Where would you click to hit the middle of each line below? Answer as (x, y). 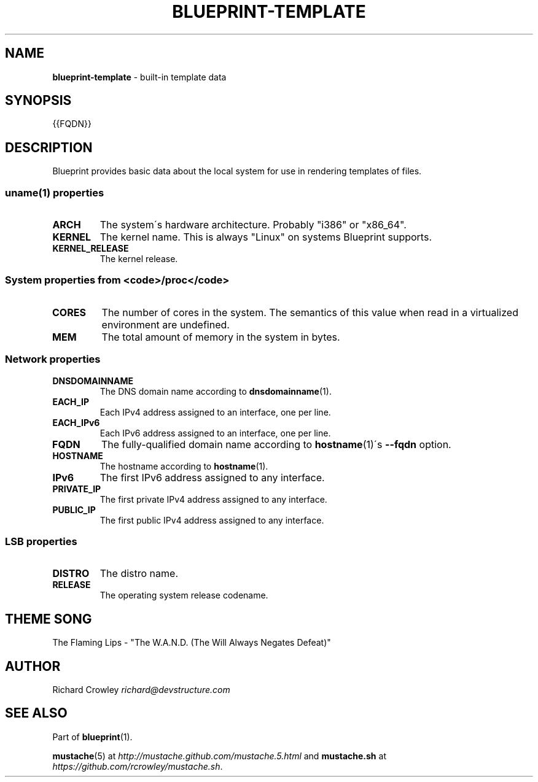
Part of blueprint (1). (92, 737)
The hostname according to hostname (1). (184, 466)
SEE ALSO (36, 713)
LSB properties (41, 541)
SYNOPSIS (38, 101)
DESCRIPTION (49, 147)
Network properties (53, 359)
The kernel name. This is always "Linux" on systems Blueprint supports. (266, 237)
